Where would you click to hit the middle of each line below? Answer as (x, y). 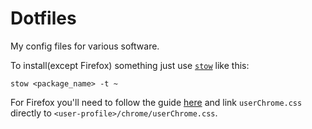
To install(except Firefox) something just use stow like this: (130, 65)
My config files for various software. (85, 46)
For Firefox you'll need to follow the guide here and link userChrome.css (156, 102)
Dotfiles (43, 18)
